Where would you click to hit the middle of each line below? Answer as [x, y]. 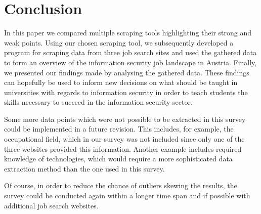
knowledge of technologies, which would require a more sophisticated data [118, 159]
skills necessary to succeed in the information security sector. [98, 102]
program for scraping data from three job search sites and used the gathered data [130, 52]
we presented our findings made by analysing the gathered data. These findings [127, 72]
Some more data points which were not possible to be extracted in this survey [125, 119]
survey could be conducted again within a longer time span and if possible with [127, 196]
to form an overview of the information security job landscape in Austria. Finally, [130, 62]
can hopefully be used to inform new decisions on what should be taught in [121, 82]
